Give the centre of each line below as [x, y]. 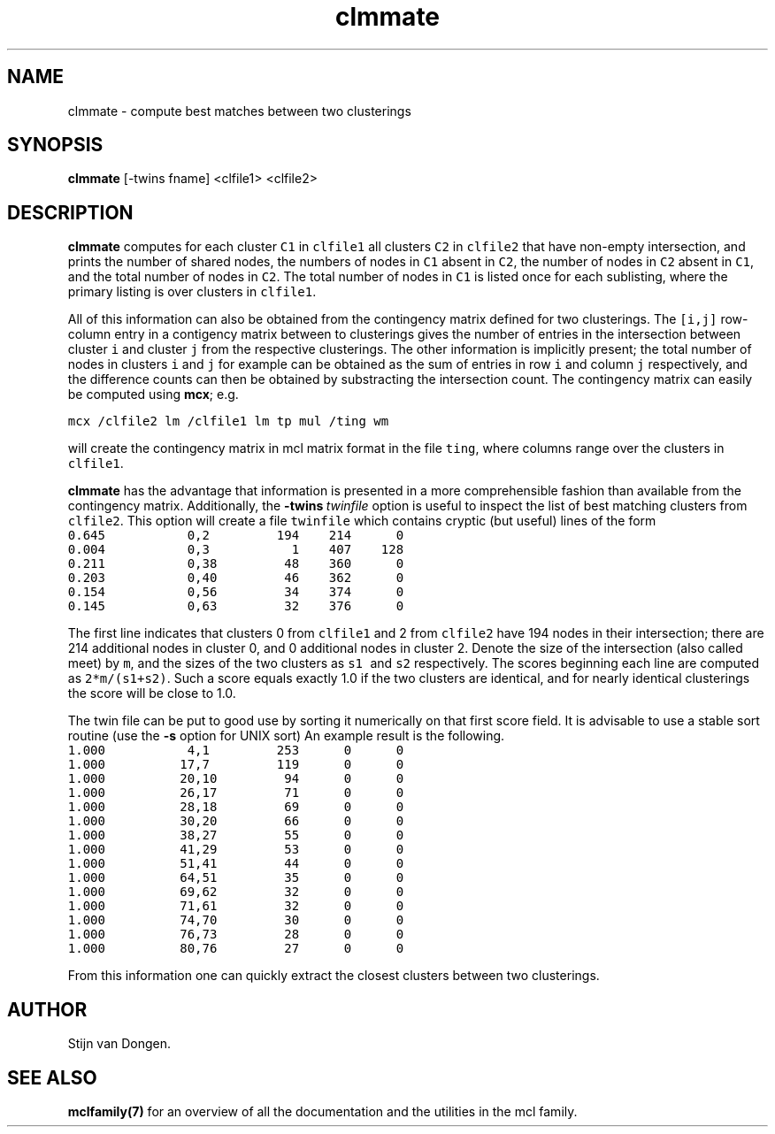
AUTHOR [47, 1009]
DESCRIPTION [70, 212]
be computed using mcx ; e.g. [153, 395]
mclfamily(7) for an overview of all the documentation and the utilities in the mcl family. [322, 1111]
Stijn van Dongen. [119, 1044]
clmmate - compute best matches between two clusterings [239, 111]
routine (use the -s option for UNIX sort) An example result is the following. [286, 736]
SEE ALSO [52, 1077]
